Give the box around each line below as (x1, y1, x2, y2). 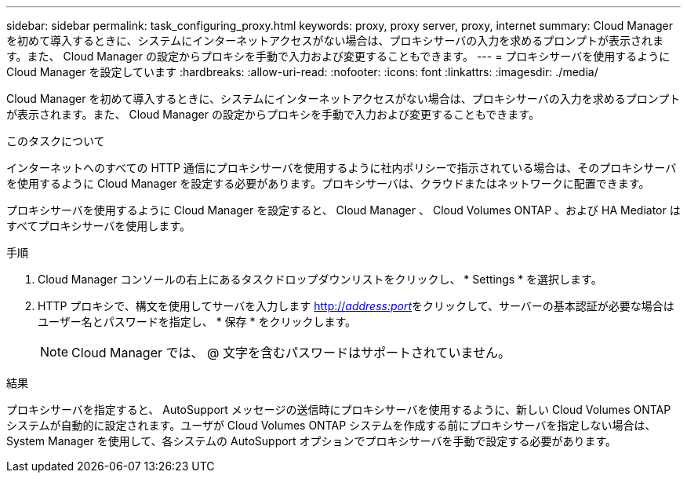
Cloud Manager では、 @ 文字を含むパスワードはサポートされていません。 (71, 345, 511, 360)
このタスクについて (6, 134, 105, 148)
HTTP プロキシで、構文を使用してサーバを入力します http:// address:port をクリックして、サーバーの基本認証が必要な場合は (38, 299, 674, 313)
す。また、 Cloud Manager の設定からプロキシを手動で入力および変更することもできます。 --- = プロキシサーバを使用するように (6, 49, 671, 63)
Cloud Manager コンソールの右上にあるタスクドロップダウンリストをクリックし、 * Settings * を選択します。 (38, 272, 602, 286)
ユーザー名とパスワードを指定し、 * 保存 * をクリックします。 (38, 315, 357, 328)
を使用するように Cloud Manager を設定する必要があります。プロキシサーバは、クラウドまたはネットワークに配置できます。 (6, 177, 650, 190)
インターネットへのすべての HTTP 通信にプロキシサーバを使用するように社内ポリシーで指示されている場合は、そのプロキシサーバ (6, 161, 677, 174)
